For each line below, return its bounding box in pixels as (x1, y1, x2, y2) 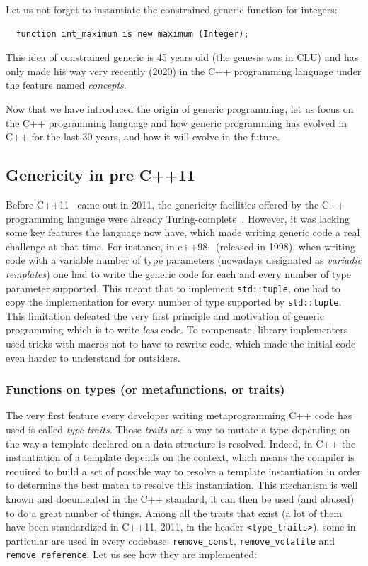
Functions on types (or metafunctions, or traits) (6, 380, 285, 398)
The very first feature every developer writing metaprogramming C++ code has (6, 408, 352, 423)
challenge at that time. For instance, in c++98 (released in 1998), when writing (6, 238, 355, 253)
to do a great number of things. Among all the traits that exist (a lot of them (6, 505, 343, 520)
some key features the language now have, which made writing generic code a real (6, 225, 360, 240)
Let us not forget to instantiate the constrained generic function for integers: (6, 2, 338, 16)
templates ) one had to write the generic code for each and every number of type (6, 266, 351, 281)
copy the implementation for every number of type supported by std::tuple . (6, 294, 342, 309)
